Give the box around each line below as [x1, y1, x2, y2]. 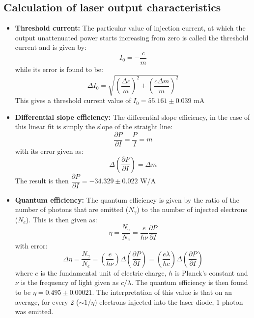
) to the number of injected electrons [137, 204, 247, 214]
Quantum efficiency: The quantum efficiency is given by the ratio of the [15, 194, 239, 205]
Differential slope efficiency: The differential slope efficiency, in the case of [15, 111, 250, 122]
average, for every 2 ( [15, 296, 79, 307]
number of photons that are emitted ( [15, 204, 129, 214]
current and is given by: [15, 42, 87, 52]
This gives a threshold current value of [15, 95, 131, 106]
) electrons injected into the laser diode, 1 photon [94, 296, 243, 307]
